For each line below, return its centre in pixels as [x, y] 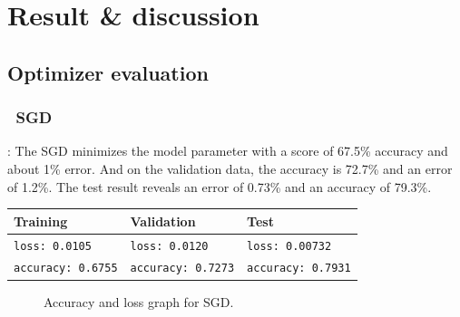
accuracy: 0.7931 [299, 269]
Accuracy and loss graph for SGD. [139, 301]
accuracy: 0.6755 [66, 269]
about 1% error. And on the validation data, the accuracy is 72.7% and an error [230, 168]
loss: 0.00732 [289, 246]
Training [41, 221]
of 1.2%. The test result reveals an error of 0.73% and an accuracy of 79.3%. [220, 186]
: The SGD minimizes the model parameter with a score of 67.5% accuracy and [228, 151]
